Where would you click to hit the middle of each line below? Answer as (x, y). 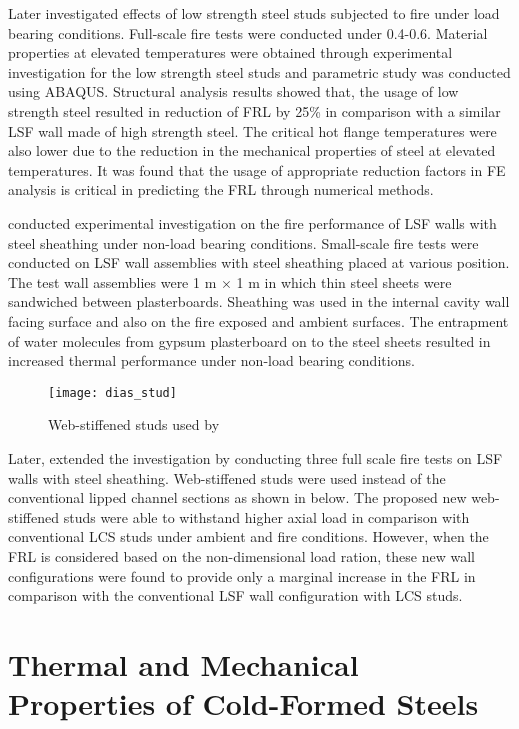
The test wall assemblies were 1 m (112, 281)
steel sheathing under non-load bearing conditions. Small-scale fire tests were (243, 242)
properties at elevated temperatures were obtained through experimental (230, 52)
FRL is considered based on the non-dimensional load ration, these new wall (241, 555)
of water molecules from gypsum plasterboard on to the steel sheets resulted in (249, 340)
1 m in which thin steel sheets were (344, 281)
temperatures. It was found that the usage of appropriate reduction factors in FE (257, 169)
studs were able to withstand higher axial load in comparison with (266, 516)
